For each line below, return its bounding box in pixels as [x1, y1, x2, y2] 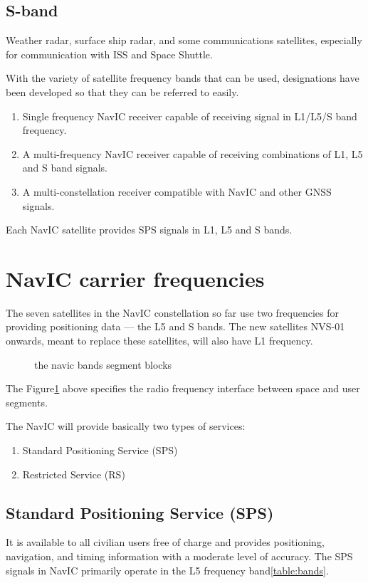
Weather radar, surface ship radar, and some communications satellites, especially [6, 33, 362, 48]
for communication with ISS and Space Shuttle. [6, 46, 213, 61]
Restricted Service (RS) [22, 466, 125, 481]
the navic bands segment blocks [34, 357, 172, 372]
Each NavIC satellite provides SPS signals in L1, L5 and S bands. [6, 222, 293, 237]
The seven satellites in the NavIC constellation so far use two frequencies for [6, 305, 340, 320]
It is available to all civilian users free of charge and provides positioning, [6, 535, 325, 550]
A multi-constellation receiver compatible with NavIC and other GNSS [22, 184, 332, 199]
